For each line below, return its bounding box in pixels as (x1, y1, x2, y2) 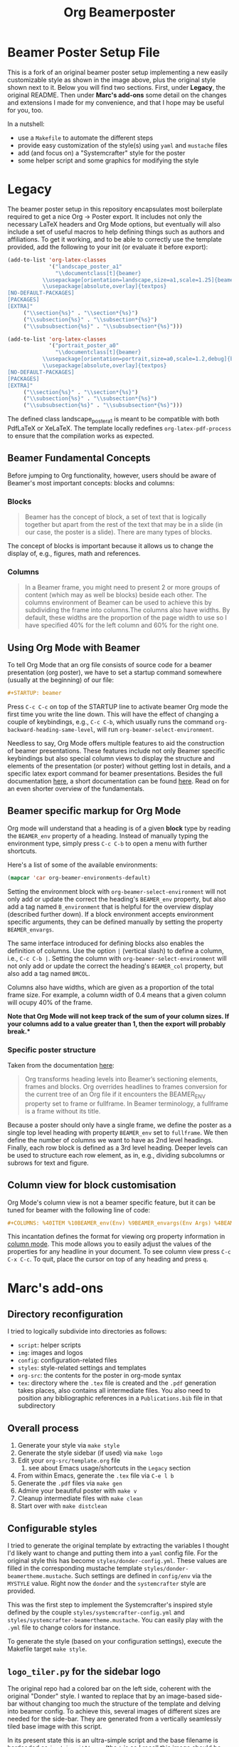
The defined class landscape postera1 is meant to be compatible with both (7, 415, 219, 425)
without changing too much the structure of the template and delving (18, 1699, 221, 1708)
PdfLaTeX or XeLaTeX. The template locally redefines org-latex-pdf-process (7, 423, 232, 432)
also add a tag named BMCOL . (7, 969, 90, 977)
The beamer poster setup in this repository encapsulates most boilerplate (7, 205, 223, 213)
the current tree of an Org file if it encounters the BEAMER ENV (24, 1090, 206, 1100)
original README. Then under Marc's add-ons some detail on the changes (7, 91, 227, 99)
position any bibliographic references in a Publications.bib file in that (17, 1394, 223, 1403)
